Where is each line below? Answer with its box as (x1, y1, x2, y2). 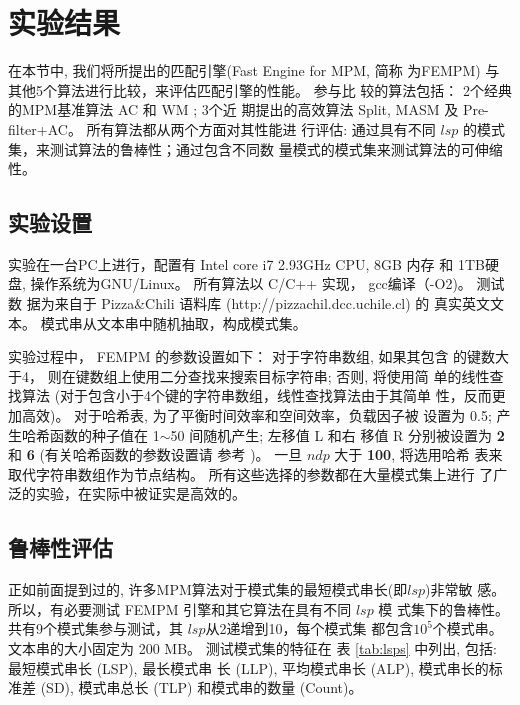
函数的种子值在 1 (49, 424, 160, 445)
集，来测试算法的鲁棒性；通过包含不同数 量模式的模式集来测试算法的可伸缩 (8, 138, 503, 159)
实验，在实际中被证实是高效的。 (35, 483, 246, 504)
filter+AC (8, 118, 68, 139)
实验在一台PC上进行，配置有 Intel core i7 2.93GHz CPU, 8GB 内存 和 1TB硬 (8, 253, 499, 274)
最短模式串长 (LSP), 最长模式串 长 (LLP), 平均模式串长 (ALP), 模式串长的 (8, 657, 489, 678)
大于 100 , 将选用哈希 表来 (334, 444, 503, 465)
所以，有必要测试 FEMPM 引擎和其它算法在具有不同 (8, 598, 352, 619)
